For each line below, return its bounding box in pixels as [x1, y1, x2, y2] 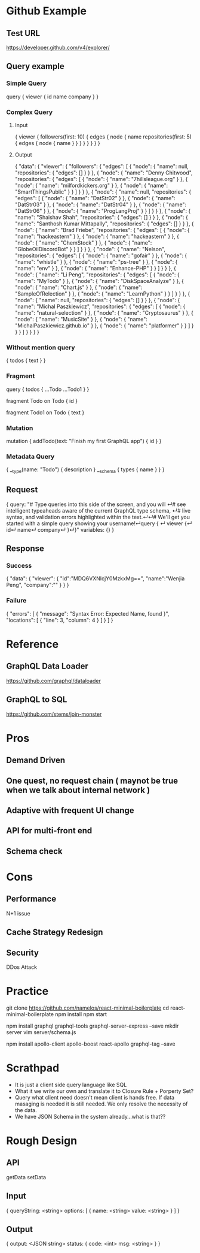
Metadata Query [6, 452, 55, 460]
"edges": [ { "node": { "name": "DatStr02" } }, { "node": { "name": [14, 194, 176, 201]
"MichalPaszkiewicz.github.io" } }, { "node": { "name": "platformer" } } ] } [14, 322, 194, 329]
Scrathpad [6, 1061, 60, 1075]
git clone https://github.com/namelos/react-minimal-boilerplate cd [6, 1004, 169, 1011]
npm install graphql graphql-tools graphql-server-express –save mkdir [6, 1022, 179, 1029]
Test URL [6, 28, 41, 38]
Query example [6, 61, 64, 71]
